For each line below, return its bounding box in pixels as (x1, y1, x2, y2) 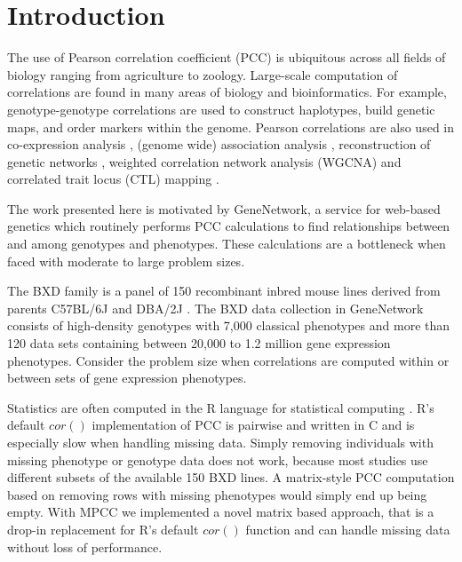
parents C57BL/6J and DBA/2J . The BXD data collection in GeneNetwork (7, 298, 424, 317)
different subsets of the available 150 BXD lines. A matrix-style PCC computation (7, 468, 455, 487)
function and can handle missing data (245, 519, 450, 538)
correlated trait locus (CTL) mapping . (7, 170, 219, 188)
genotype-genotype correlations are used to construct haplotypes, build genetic (7, 99, 435, 118)
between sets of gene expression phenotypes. (7, 368, 247, 387)
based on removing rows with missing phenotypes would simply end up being (7, 485, 427, 503)
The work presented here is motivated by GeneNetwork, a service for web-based (7, 199, 441, 218)
